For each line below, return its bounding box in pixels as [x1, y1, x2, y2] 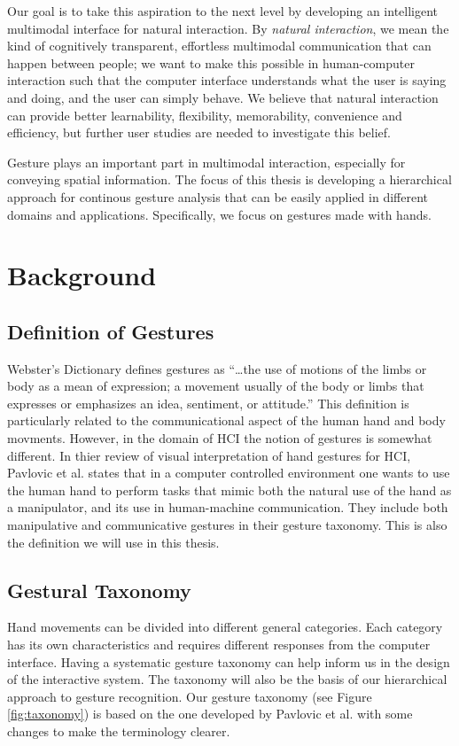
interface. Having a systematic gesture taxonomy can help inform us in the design [7, 652, 450, 671]
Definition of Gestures [7, 317, 214, 345]
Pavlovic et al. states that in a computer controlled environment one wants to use [7, 463, 450, 482]
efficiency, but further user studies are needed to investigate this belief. [7, 123, 391, 142]
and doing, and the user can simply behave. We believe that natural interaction [7, 88, 439, 106]
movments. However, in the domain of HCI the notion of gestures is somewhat [7, 429, 432, 447]
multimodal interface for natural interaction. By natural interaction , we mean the [7, 19, 449, 37]
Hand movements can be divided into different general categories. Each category [7, 618, 443, 636]
